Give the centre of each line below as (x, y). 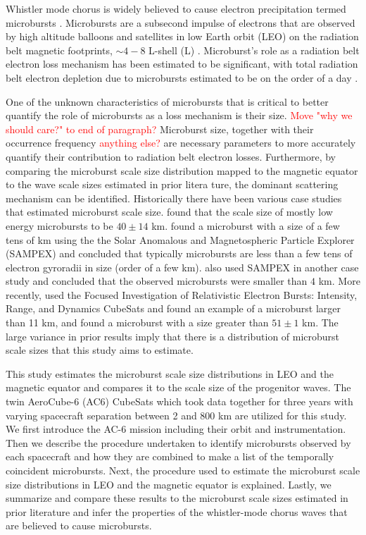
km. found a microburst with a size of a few (246, 225)
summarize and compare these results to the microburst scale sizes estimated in (177, 498)
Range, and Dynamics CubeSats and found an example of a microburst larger (173, 308)
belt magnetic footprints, (59, 50)
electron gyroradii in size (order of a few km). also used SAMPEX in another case (182, 267)
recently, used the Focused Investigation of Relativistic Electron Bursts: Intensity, (182, 294)
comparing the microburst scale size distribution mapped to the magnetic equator (182, 170)
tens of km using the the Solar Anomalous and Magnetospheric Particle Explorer (180, 239)
